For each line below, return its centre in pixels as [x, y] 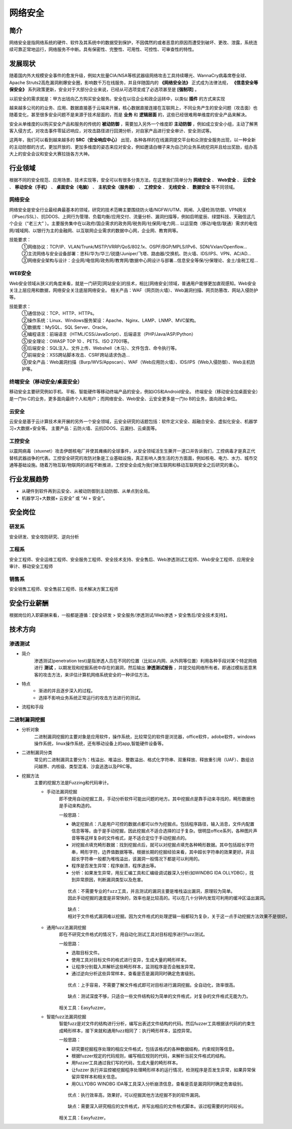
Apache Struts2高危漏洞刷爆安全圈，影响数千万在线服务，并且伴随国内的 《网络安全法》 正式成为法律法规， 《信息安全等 [134, 83]
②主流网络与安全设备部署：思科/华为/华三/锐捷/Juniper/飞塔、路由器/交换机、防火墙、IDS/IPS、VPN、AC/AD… [136, 254]
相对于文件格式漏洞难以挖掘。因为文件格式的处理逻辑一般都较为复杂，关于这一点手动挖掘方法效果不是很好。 [179, 916]
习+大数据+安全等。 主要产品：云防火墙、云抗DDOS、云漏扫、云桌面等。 [84, 428]
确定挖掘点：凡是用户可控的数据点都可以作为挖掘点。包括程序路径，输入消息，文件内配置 [163, 824]
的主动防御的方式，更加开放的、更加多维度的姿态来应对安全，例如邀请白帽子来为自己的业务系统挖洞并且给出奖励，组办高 [133, 147]
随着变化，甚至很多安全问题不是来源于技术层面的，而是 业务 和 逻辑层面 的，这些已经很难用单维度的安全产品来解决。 [129, 115]
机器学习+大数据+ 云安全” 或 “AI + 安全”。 [65, 498]
